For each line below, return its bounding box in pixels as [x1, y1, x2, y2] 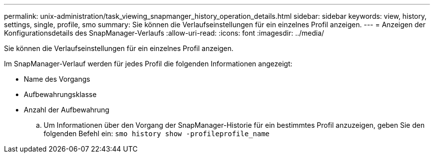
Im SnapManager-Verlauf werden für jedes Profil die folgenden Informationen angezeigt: [4, 59, 292, 68]
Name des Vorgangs [24, 75, 90, 83]
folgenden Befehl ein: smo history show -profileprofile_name [44, 129, 270, 138]
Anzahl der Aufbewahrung [24, 105, 109, 114]
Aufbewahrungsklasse [24, 90, 97, 99]
